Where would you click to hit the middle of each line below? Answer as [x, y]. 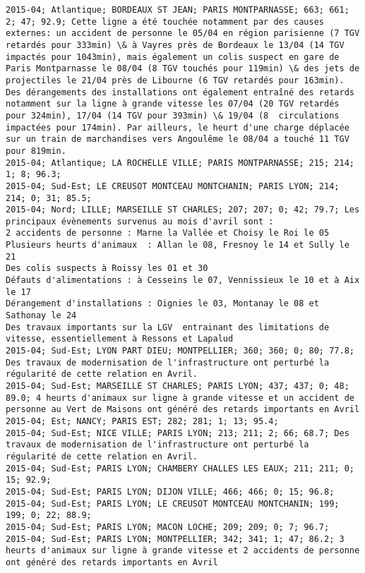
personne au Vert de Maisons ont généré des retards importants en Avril [183, 410]
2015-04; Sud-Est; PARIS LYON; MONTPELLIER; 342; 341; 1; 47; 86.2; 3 [175, 539]
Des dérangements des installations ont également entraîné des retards [180, 92]
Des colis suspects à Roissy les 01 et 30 [107, 269]
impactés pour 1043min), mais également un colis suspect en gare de [173, 57]
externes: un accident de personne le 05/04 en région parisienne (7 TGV [183, 34]
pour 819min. [36, 151]
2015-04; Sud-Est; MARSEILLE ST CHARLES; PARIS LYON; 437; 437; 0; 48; [178, 386]
